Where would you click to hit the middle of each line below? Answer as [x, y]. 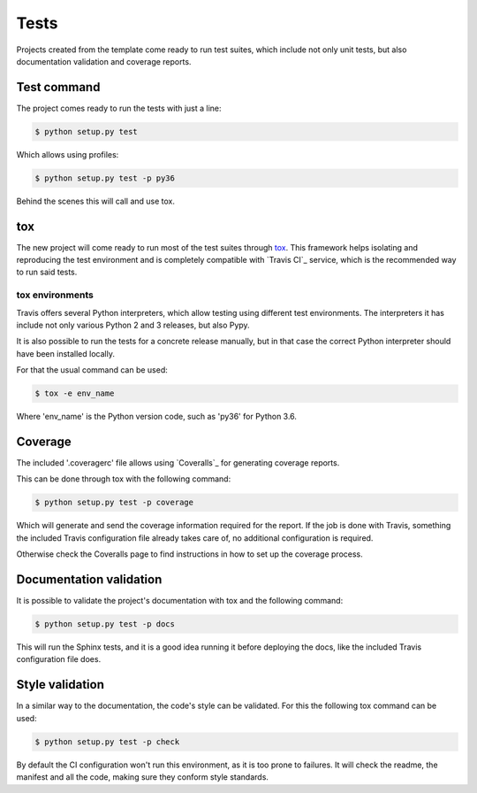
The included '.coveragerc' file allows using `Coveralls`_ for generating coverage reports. [178, 463]
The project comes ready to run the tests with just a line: [119, 108]
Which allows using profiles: [68, 154]
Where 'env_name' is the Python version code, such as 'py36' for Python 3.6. [157, 417]
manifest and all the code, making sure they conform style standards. [143, 777]
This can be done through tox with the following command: [124, 479]
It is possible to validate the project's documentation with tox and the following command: [180, 601]
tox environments [55, 295]
